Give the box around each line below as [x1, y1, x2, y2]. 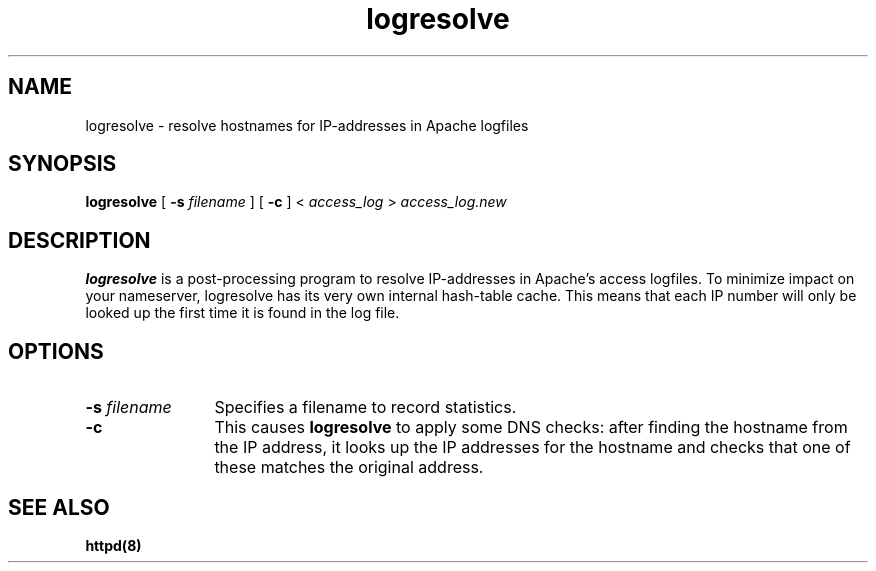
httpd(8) [85, 536, 142, 554]
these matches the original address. [214, 457, 484, 478]
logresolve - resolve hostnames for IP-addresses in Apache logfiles [85, 116, 529, 134]
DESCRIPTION [8, 227, 151, 253]
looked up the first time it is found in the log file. [85, 304, 400, 322]
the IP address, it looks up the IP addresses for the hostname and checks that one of [214, 437, 851, 458]
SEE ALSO [8, 494, 110, 520]
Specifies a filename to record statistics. [214, 397, 517, 418]
